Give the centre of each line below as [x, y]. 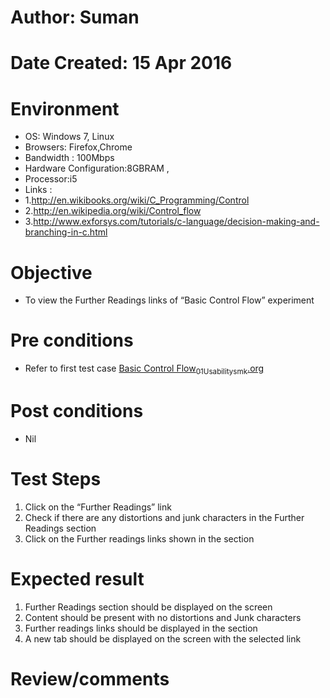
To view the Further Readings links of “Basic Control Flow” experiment [169, 300]
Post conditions [77, 411]
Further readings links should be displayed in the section [141, 628]
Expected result [77, 579]
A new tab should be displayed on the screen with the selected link [163, 638]
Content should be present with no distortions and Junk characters [163, 617]
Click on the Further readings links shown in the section [139, 538]
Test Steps [56, 479]
